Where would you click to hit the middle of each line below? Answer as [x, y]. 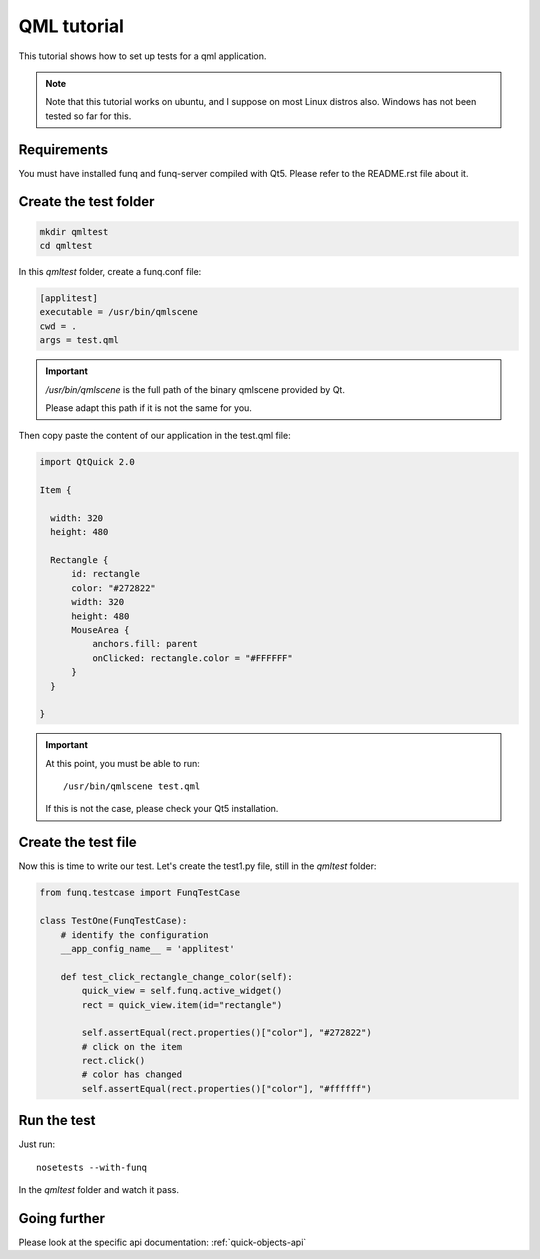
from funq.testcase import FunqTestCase [139, 893]
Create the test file [77, 842]
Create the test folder [86, 201]
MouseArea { [100, 629]
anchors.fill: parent [145, 644]
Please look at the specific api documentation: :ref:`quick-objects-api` [162, 1242]
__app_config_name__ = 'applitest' [147, 948]
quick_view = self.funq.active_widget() [182, 991]
